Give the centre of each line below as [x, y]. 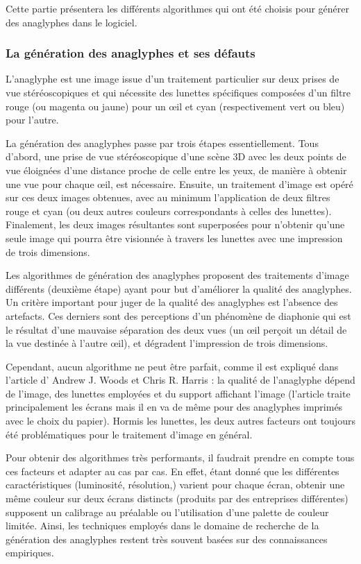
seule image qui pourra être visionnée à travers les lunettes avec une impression [174, 238]
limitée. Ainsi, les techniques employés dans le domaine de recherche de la [162, 525]
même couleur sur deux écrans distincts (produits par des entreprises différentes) [177, 498]
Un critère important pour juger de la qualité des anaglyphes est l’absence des [172, 302]
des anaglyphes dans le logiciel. [72, 22]
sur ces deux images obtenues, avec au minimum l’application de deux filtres [168, 197]
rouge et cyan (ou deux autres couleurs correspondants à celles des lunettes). [169, 211]
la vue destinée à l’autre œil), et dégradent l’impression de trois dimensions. [167, 343]
